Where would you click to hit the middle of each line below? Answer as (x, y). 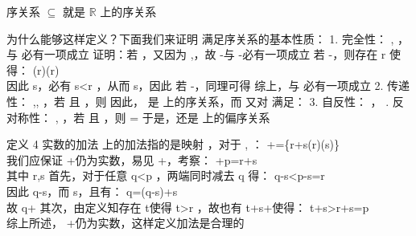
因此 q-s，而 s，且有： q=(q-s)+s (92, 191)
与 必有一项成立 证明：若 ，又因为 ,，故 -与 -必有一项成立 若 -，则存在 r (196, 54)
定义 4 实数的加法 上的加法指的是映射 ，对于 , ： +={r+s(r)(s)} (173, 144)
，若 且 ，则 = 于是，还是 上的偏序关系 (166, 117)
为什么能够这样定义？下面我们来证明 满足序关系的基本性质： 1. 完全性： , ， (208, 38)
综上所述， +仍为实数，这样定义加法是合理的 (126, 223)
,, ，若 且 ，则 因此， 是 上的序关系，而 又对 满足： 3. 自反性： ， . (211, 101)
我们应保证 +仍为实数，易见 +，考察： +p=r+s (132, 159)
